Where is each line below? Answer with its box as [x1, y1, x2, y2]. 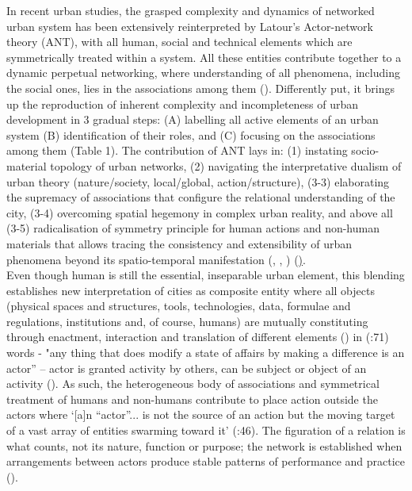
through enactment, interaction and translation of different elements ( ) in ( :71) [6, 328, 389, 345]
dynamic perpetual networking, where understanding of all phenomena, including [6, 64, 400, 81]
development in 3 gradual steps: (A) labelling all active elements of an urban [6, 111, 379, 128]
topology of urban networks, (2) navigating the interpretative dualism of [50, 157, 402, 174]
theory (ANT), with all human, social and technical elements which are [6, 33, 353, 50]
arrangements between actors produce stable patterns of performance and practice [6, 453, 406, 470]
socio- [351, 142, 380, 159]
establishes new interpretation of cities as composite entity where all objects [6, 282, 375, 298]
